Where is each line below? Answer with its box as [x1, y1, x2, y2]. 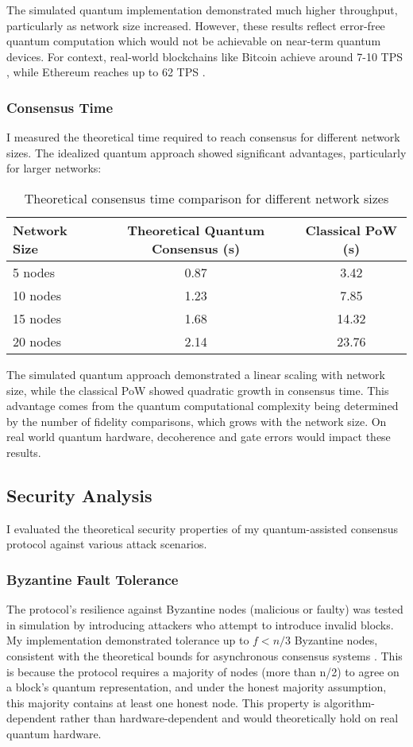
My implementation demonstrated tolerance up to [6, 632, 249, 648]
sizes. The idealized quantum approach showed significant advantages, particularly [6, 144, 407, 161]
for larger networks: [6, 160, 102, 176]
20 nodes [13, 331, 61, 350]
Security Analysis [6, 482, 152, 507]
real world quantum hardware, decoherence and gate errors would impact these [6, 428, 391, 445]
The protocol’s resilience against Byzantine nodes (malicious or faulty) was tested [6, 601, 403, 617]
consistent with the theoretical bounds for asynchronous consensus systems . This [6, 647, 403, 664]
